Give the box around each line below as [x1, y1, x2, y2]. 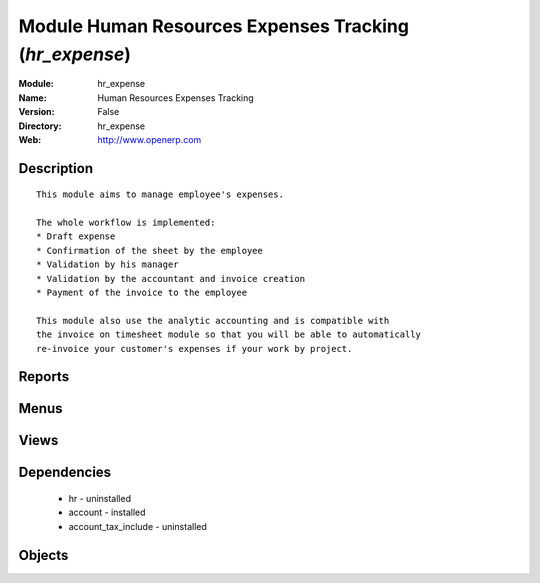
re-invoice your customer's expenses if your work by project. [36, 343, 353, 354]
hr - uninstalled [68, 493, 132, 505]
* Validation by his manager [36, 259, 179, 270]
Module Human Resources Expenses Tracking [18, 15, 410, 37]
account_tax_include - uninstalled [68, 520, 207, 532]
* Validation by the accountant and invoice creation [36, 273, 305, 284]
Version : [18, 106, 55, 118]
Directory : [18, 120, 62, 132]
